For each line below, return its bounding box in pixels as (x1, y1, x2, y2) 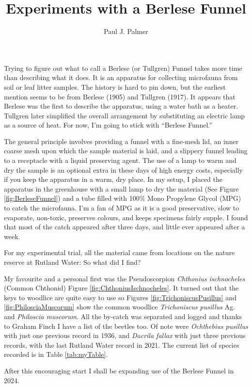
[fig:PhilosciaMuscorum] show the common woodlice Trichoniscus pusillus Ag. (4, 302, 235, 312)
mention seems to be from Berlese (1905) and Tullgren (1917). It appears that (4, 91, 236, 101)
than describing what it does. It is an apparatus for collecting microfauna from (4, 72, 238, 82)
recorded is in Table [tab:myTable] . (4, 349, 108, 359)
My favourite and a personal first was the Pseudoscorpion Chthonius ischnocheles (4, 273, 245, 283)
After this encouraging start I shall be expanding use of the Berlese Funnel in (4, 365, 234, 375)
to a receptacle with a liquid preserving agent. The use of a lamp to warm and (4, 155, 236, 165)
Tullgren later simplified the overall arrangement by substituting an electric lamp (4, 110, 245, 120)
